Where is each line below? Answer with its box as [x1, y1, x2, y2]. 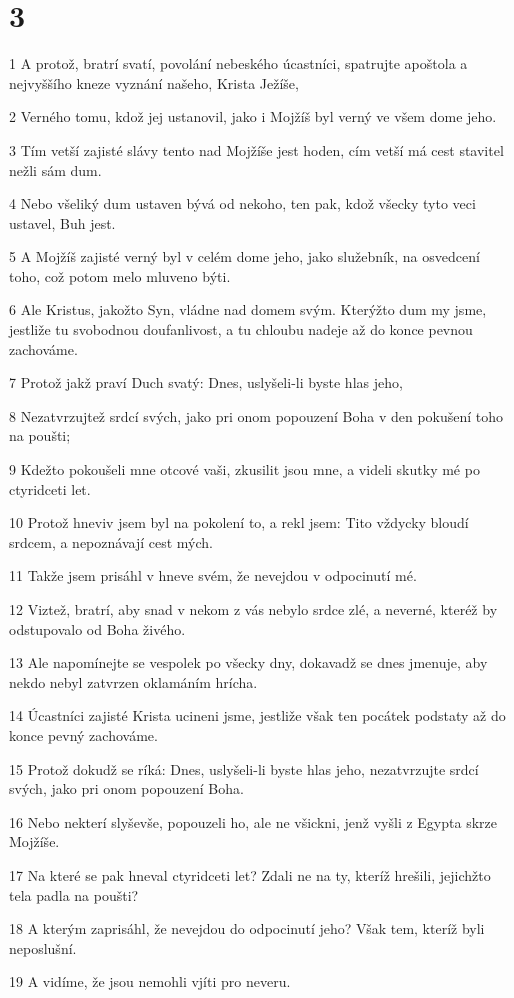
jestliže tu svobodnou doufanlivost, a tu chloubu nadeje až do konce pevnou [9, 319, 473, 340]
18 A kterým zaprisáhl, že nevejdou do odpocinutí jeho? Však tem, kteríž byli [9, 918, 485, 939]
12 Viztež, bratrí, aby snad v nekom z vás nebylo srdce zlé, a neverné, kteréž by [9, 599, 498, 619]
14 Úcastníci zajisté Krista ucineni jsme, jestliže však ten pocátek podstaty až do [9, 705, 506, 726]
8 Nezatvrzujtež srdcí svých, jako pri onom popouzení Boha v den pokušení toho [9, 405, 504, 426]
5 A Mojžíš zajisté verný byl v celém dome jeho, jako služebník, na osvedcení [9, 246, 480, 267]
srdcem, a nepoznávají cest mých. [9, 531, 213, 552]
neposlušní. [9, 937, 77, 958]
